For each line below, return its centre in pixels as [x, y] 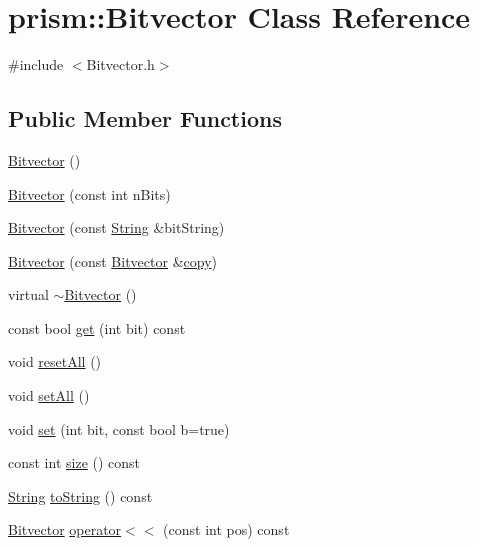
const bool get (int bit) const [97, 327]
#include [36, 64]
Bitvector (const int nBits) [89, 193]
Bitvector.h [120, 64]
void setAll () [49, 395]
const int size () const [74, 462]
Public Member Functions [145, 118]
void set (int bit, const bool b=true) [119, 428]
